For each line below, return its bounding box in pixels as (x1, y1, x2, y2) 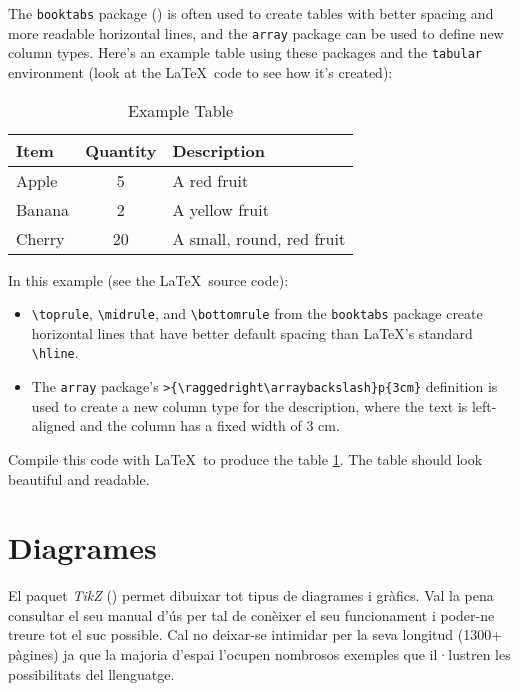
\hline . (31, 342, 79, 363)
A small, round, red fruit (172, 226, 346, 250)
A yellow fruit (172, 197, 269, 221)
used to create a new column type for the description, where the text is (31, 395, 468, 416)
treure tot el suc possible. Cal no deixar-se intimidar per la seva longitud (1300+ (8, 624, 503, 645)
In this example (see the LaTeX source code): (8, 269, 289, 290)
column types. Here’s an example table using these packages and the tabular (8, 42, 483, 63)
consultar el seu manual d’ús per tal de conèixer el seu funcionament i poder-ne (8, 604, 495, 625)
